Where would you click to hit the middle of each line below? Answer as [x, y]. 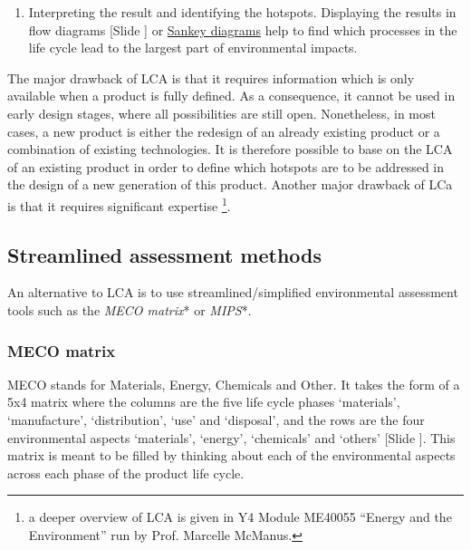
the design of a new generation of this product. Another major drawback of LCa [230, 184]
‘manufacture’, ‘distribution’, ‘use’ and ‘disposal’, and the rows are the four [216, 419]
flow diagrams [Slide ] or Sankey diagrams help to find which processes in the [243, 29]
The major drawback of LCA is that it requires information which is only [211, 77]
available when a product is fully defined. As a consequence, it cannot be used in [231, 96]
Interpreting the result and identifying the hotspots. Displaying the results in [242, 12]
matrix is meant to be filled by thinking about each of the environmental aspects [231, 455]
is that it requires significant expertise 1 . [119, 204]
